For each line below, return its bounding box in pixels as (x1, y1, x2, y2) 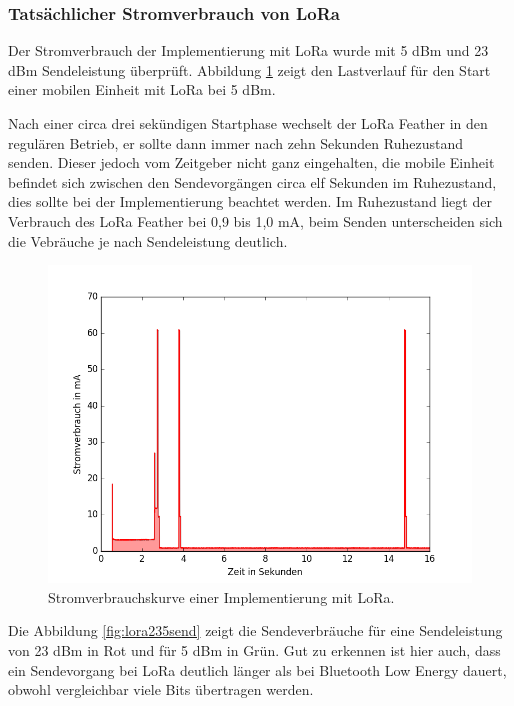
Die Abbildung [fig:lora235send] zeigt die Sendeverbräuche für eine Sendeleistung (8, 620, 503, 641)
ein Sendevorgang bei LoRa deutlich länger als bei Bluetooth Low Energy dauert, (8, 659, 507, 680)
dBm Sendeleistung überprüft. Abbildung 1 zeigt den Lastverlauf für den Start (8, 59, 491, 80)
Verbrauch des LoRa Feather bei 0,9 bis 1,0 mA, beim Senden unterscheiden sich (8, 210, 503, 231)
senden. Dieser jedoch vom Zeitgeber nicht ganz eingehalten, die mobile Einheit (8, 152, 495, 173)
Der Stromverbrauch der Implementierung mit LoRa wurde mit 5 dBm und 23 (8, 40, 489, 61)
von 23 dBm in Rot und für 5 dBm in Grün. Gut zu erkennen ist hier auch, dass (8, 639, 501, 660)
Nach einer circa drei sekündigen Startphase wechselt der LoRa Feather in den (8, 113, 488, 133)
